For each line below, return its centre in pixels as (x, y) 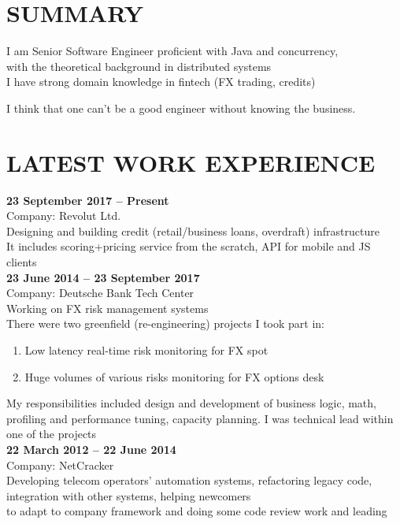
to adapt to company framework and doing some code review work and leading (197, 511)
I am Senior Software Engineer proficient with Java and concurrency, (172, 51)
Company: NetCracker (60, 465)
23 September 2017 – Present (88, 200)
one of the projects (52, 434)
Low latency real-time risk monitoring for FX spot (146, 349)
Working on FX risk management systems (107, 308)
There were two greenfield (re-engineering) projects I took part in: (165, 323)
